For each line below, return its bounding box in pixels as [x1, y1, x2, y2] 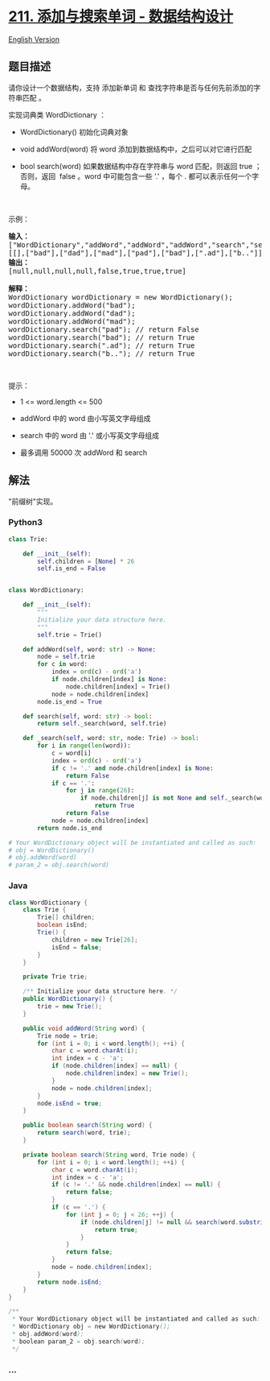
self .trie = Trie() [37, 631, 103, 639]
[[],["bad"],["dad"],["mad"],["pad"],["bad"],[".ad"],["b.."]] [8, 248, 263, 258]
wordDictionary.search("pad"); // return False [8, 325, 199, 334]
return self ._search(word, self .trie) [37, 720, 167, 728]
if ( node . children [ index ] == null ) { [51, 1062, 178, 1070]
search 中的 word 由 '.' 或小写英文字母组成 [19, 430, 159, 440]
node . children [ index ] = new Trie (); [65, 1069, 189, 1077]
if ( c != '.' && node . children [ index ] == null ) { [51, 1180, 221, 1189]
